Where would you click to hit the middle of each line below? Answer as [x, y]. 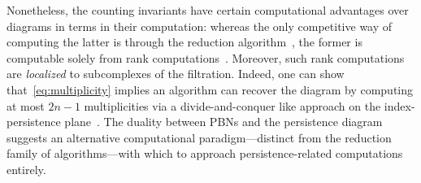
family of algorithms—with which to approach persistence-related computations [205, 153]
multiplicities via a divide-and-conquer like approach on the [232, 105]
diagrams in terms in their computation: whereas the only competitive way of [200, 26]
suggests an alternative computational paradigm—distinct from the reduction [199, 137]
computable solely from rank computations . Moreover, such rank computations [206, 57]
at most [26, 105]
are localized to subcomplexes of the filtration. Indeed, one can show [176, 74]
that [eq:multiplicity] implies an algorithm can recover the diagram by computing [210, 89]
